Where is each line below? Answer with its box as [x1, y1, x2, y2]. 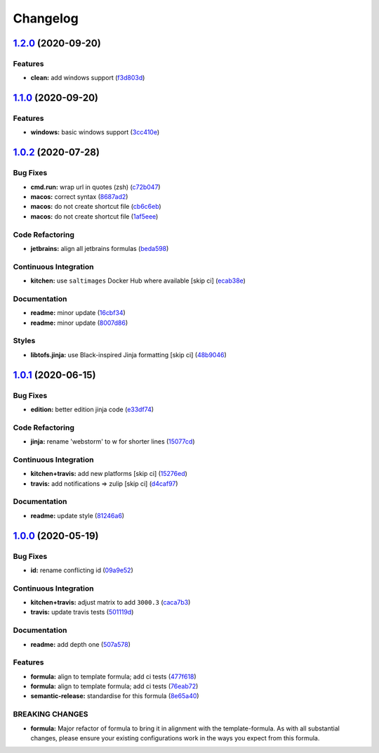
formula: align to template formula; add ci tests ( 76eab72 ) [30, 682, 199, 690]
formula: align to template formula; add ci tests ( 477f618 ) [30, 672, 197, 681]
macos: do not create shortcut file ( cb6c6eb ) [30, 202, 161, 211]
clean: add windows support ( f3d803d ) [30, 74, 145, 82]
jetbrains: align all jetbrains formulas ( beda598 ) [30, 244, 169, 252]
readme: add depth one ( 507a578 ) [30, 640, 131, 648]
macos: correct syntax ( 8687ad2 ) [30, 193, 128, 201]
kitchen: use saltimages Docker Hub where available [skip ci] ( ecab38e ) [30, 276, 246, 285]
